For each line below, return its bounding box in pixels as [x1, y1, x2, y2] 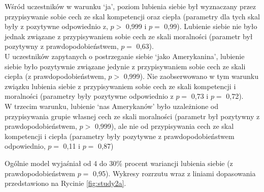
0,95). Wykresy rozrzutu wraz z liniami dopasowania [93, 168, 256, 178]
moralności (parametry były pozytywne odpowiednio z [5, 91, 174, 101]
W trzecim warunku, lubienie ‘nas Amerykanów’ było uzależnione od [5, 100, 219, 111]
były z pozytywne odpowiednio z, [5, 21, 108, 32]
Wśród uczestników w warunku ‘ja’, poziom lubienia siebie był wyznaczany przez [5, 1, 256, 11]
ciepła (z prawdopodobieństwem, [5, 71, 106, 81]
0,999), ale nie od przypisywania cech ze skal [94, 121, 234, 131]
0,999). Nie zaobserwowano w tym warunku [123, 71, 259, 81]
